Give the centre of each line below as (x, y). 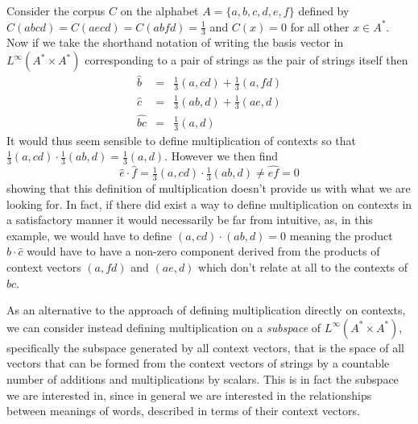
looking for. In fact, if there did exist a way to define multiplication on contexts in (209, 204)
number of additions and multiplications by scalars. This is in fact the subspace (203, 378)
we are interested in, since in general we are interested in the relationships (189, 395)
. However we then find (221, 156)
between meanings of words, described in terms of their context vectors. (183, 411)
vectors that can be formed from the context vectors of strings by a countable (198, 363)
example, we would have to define (89, 235)
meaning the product (341, 235)
